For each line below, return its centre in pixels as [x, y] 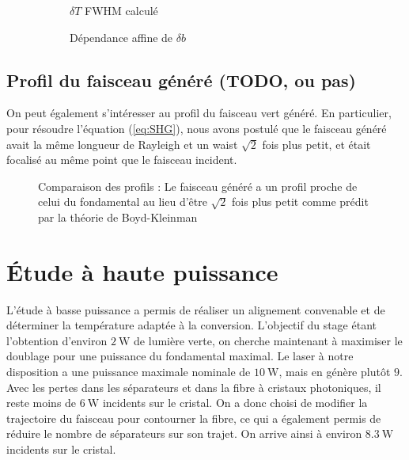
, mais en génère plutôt [335, 372]
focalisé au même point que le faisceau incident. [122, 160]
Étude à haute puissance [142, 271]
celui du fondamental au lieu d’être [123, 201]
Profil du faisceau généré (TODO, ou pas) [181, 80]
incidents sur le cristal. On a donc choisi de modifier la [235, 403]
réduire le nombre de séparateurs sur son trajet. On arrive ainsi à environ [184, 433]
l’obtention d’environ [57, 340]
